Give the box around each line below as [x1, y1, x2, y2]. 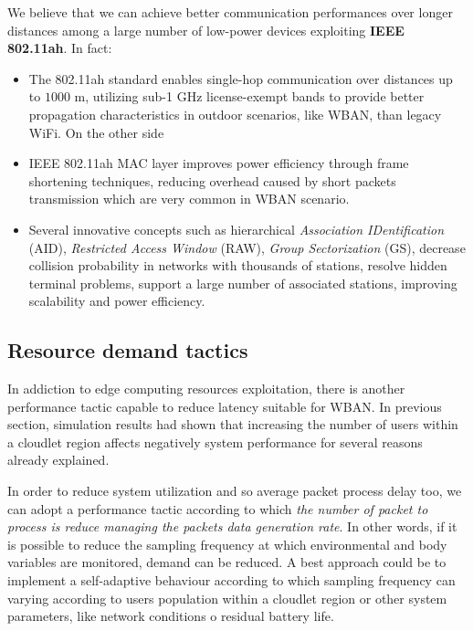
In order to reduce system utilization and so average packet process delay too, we [7, 481, 462, 500]
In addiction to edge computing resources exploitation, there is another [7, 379, 405, 398]
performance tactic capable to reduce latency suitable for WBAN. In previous [7, 396, 442, 415]
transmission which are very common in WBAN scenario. [28, 189, 350, 208]
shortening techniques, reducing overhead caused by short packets [28, 171, 396, 190]
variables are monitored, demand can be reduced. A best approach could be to [7, 552, 447, 572]
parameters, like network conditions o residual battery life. [7, 606, 334, 626]
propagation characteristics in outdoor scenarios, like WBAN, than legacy [28, 104, 442, 123]
